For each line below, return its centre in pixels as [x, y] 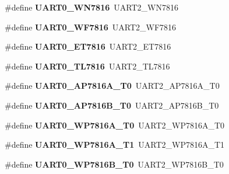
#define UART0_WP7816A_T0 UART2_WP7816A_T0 [115, 125]
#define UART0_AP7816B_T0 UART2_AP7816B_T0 [112, 105]
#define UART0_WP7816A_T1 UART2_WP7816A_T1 [115, 145]
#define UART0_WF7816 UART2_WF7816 [91, 27]
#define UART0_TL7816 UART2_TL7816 [87, 66]
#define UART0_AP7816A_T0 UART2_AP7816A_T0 [112, 86]
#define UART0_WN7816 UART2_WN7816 [91, 7]
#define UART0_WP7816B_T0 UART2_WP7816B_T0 [114, 164]
